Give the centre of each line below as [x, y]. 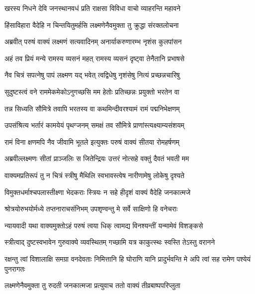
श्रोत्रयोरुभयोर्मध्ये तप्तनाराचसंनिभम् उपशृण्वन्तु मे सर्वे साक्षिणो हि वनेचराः [91, 209]
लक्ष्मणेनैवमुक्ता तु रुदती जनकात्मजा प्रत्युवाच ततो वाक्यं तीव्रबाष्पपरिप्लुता [92, 285]
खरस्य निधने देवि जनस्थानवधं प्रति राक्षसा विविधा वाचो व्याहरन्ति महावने [93, 8]
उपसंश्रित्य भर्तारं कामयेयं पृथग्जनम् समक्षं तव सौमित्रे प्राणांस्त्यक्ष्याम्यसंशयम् [94, 125]
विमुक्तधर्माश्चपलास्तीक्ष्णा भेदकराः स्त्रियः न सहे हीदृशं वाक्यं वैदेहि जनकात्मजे [98, 192]
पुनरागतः [15, 268]
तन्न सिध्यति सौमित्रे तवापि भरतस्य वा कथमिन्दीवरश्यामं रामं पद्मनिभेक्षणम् [92, 108]
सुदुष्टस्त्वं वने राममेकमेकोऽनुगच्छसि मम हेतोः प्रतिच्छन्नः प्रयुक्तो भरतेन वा [92, 91]
